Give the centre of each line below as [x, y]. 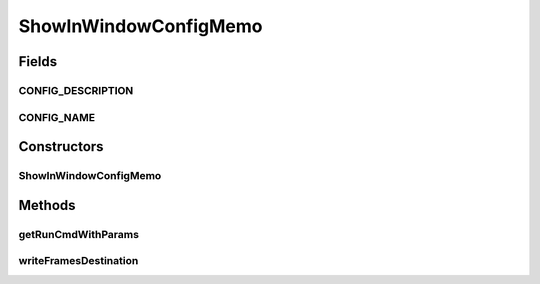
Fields [38, 61]
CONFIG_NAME [56, 117]
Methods [47, 205]
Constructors [61, 146]
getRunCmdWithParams [79, 234]
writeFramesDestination [78, 261]
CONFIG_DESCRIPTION [76, 90]
